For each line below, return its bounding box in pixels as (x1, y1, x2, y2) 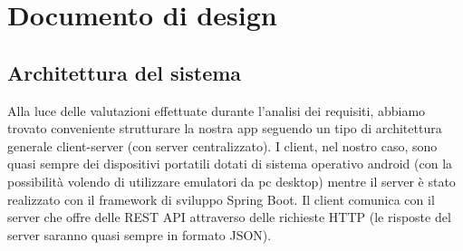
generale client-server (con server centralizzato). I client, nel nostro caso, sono (7, 136, 438, 155)
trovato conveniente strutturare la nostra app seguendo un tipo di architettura (7, 119, 442, 138)
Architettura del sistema (7, 58, 242, 86)
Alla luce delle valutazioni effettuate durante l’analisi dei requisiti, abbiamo (7, 101, 426, 120)
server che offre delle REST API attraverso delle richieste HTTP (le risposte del (7, 208, 451, 227)
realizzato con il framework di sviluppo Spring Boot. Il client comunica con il (7, 189, 435, 208)
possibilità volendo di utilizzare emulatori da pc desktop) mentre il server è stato (7, 171, 456, 190)
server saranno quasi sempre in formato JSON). (7, 225, 272, 244)
